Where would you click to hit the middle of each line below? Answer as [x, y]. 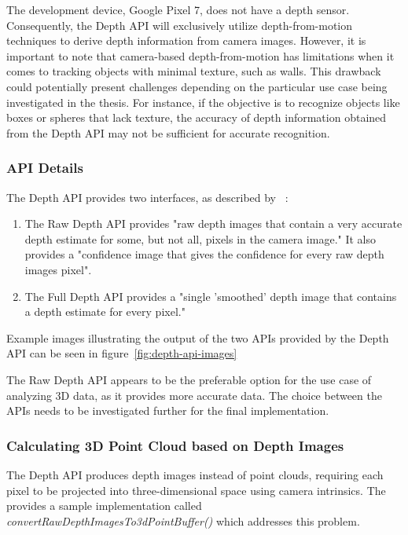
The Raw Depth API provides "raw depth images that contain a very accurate [213, 224]
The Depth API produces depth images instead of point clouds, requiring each [195, 474]
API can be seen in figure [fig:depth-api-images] [122, 353]
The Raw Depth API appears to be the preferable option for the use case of [189, 379]
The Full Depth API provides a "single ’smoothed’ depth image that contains [211, 296]
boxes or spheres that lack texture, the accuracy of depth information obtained [197, 117]
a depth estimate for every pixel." [105, 311]
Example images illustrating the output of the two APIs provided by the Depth [198, 337]
